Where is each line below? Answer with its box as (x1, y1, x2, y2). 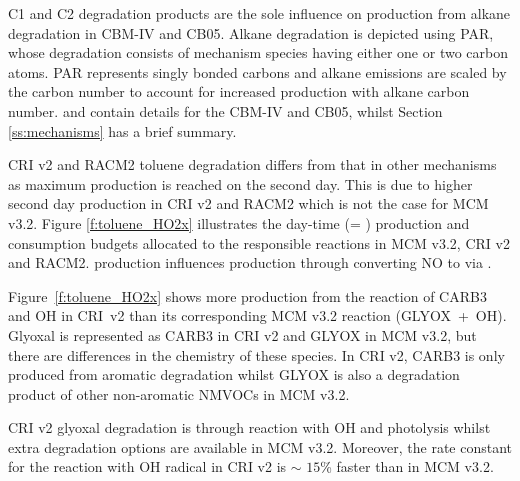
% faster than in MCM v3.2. (320, 456, 494, 477)
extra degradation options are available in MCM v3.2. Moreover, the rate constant (8, 436, 513, 457)
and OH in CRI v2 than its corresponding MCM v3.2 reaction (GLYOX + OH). (8, 305, 507, 326)
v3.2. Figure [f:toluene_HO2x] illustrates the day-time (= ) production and (8, 212, 470, 233)
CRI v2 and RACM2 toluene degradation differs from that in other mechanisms (8, 154, 497, 175)
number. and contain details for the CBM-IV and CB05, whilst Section (8, 100, 443, 121)
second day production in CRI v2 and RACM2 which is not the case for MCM (8, 193, 489, 214)
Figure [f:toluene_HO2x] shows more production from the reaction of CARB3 (8, 285, 487, 306)
